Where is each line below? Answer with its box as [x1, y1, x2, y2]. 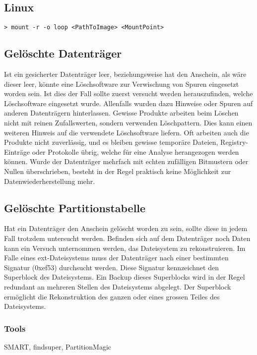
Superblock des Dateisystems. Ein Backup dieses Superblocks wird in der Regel [4, 272, 245, 282]
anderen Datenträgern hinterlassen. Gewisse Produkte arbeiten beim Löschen [4, 108, 239, 118]
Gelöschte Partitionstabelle [4, 200, 146, 215]
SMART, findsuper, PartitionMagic [4, 341, 112, 352]
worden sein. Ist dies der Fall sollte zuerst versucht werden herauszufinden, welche [4, 88, 253, 99]
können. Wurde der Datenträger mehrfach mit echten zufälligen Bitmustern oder [4, 156, 249, 167]
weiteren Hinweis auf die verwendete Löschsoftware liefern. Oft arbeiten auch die [4, 127, 249, 137]
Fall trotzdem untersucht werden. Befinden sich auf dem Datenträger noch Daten [4, 233, 251, 243]
